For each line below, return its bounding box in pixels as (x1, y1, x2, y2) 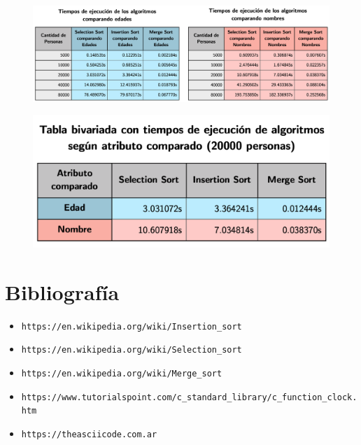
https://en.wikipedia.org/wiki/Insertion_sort (21, 321, 242, 332)
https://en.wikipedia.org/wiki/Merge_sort (21, 369, 222, 379)
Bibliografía (5, 277, 120, 306)
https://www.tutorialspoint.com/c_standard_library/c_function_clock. (21, 392, 358, 402)
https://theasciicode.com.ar (21, 430, 157, 440)
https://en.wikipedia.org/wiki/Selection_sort (21, 345, 242, 355)
